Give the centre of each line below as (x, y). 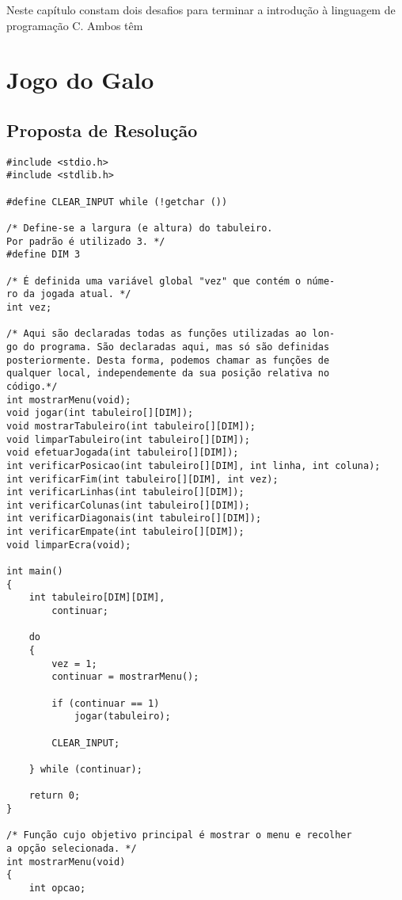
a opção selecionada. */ (72, 848)
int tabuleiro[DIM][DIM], (97, 598)
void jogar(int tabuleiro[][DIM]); (100, 413)
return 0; (55, 796)
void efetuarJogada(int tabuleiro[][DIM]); (123, 453)
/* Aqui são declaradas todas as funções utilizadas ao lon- (171, 334)
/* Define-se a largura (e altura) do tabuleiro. (140, 229)
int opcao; (57, 888)
